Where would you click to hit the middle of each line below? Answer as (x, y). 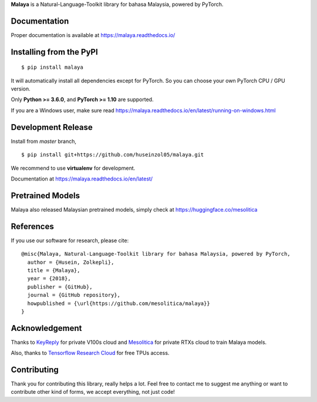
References (32, 226)
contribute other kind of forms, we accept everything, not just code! (93, 392)
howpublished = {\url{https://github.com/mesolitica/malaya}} (119, 303)
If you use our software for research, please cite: (70, 240)
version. (21, 89)
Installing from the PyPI (54, 52)
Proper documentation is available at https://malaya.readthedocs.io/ (93, 35)
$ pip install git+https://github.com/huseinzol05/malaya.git (113, 155)
